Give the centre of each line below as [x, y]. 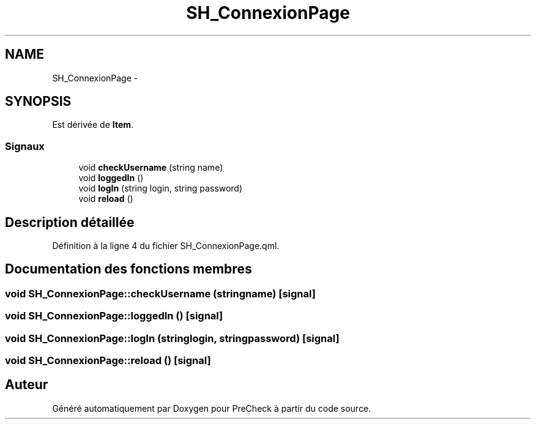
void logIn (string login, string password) [160, 188]
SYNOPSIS [38, 102]
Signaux [25, 146]
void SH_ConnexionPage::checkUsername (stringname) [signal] [160, 293]
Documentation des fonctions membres [128, 269]
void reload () [106, 199]
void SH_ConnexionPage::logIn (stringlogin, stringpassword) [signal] [172, 338]
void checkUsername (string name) [151, 168]
